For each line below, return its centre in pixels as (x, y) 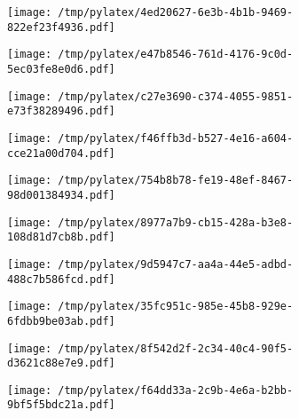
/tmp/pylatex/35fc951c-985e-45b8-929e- (176, 307)
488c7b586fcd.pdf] (61, 279)
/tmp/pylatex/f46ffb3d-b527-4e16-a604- (176, 138)
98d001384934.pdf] (61, 195)
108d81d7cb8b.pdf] (61, 237)
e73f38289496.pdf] (61, 111)
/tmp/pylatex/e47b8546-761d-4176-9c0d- (176, 55)
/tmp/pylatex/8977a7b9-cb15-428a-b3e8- (176, 222)
